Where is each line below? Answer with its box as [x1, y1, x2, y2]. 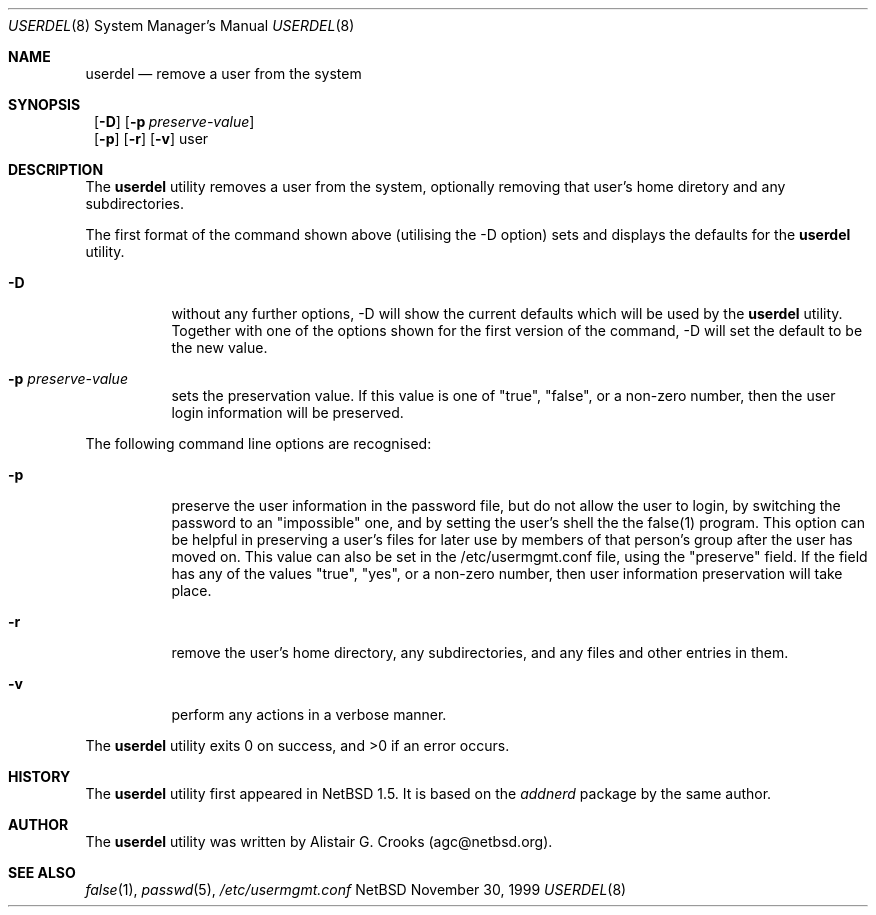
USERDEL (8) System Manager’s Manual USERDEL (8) [8, 17, 355, 34]
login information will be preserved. [171, 404, 404, 421]
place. [171, 582, 212, 599]
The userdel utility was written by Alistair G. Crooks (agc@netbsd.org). [85, 833, 553, 850]
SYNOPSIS [8, 96, 81, 113]
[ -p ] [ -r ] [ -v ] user [94, 130, 209, 147]
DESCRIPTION [8, 161, 104, 178]
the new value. [171, 339, 268, 356]
